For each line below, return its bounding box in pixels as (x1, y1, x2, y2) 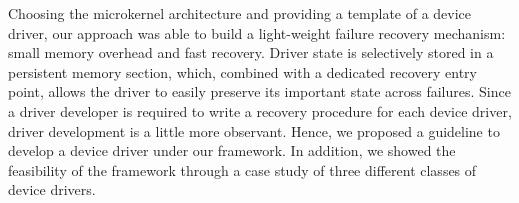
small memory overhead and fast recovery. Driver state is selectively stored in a (8, 42, 494, 63)
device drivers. (8, 179, 96, 200)
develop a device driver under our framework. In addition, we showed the (8, 140, 456, 161)
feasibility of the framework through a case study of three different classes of (8, 159, 477, 180)
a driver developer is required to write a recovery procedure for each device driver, (8, 100, 512, 121)
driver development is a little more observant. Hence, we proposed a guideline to (8, 120, 500, 141)
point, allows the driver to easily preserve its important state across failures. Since (8, 81, 511, 102)
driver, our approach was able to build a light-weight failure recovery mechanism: (8, 22, 506, 43)
